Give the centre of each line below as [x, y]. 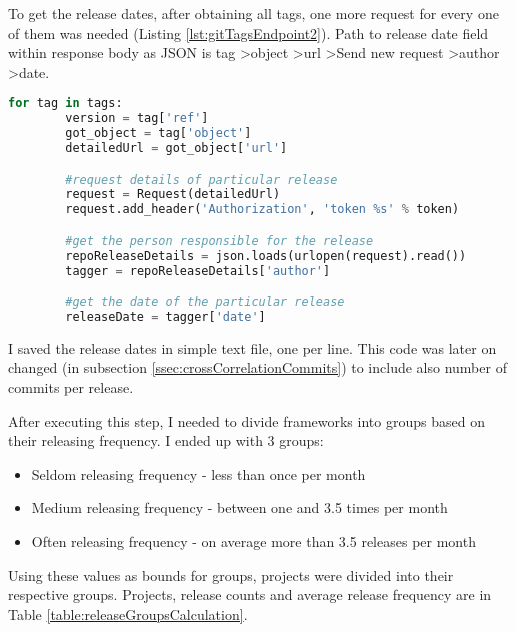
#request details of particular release [201, 179]
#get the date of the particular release [205, 302]
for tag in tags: [65, 103]
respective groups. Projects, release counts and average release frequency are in [250, 594]
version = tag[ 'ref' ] [137, 118]
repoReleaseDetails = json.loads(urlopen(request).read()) [266, 255]
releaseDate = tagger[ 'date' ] [165, 316]
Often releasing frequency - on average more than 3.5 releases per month [253, 541]
